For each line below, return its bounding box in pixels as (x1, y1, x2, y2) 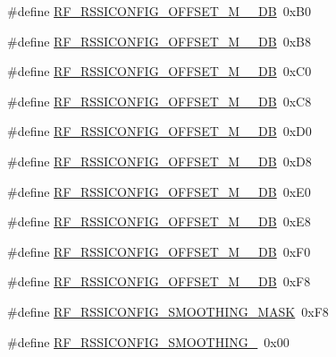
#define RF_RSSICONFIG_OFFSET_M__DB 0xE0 (7, 182, 311, 200)
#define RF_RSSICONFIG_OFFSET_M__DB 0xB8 (7, 31, 312, 50)
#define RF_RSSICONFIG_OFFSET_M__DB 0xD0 (7, 122, 312, 140)
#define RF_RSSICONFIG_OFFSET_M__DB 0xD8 (7, 151, 312, 170)
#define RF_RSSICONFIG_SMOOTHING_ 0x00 (7, 332, 290, 351)
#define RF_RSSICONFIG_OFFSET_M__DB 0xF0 (7, 242, 311, 260)
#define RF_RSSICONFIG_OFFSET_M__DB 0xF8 (7, 272, 311, 291)
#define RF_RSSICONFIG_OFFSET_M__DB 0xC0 (7, 62, 312, 81)
